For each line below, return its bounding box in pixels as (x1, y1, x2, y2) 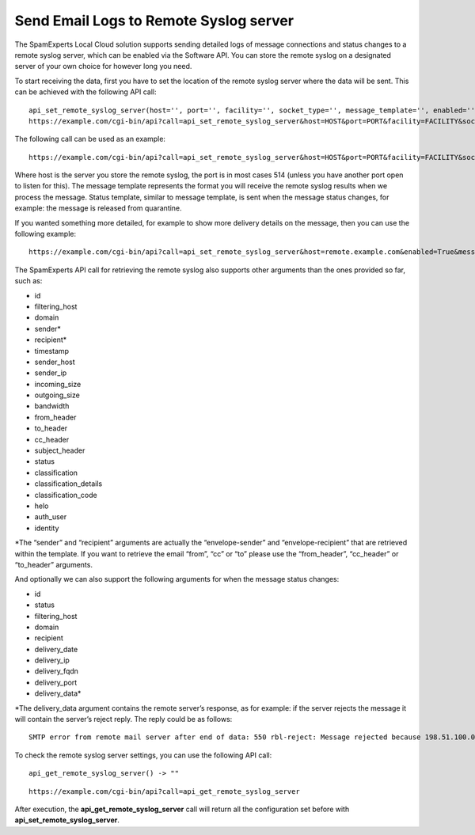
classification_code (34, 490, 98, 499)
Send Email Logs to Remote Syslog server (14, 12, 294, 29)
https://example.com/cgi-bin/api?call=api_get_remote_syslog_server (28, 787, 300, 795)
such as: (14, 276, 43, 286)
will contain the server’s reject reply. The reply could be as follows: (14, 715, 233, 724)
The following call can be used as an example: (14, 135, 166, 144)
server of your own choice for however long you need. (14, 62, 192, 71)
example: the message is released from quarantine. (14, 203, 182, 213)
